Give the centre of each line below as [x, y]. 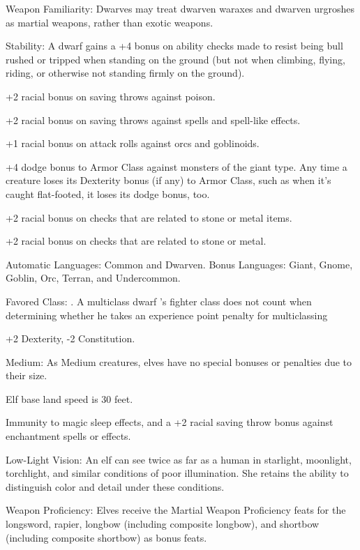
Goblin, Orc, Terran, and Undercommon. [93, 278]
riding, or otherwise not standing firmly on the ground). [125, 73]
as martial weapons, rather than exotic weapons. [110, 22]
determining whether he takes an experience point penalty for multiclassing [167, 315]
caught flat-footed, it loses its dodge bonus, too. [108, 193]
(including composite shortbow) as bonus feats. [106, 537]
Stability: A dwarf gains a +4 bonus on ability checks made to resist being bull [174, 46]
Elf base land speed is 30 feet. [69, 398]
